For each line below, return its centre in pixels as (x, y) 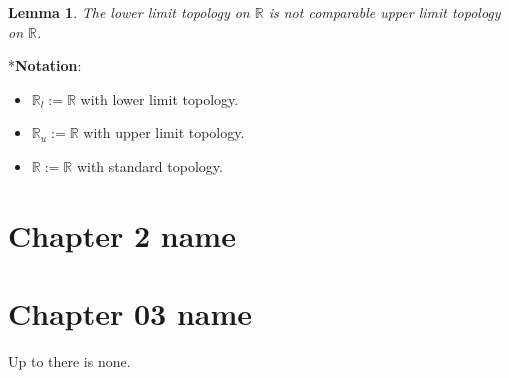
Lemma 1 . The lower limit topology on (129, 12)
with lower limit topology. (159, 98)
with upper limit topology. (164, 132)
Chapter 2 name (122, 234)
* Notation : (45, 65)
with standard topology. (149, 165)
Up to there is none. (69, 361)
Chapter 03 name (130, 313)
